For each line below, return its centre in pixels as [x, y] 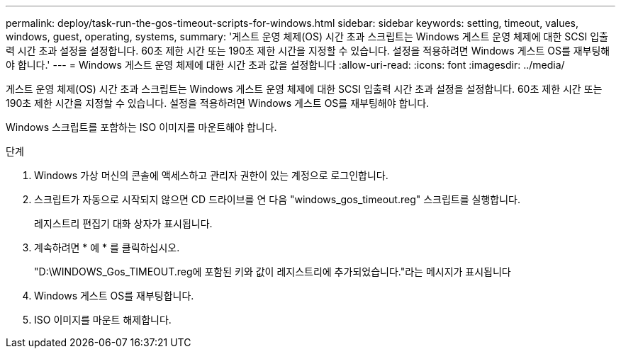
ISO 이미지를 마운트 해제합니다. [103, 320]
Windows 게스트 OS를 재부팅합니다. [114, 296]
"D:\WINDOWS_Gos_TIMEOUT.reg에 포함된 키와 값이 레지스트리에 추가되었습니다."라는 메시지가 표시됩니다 [273, 272]
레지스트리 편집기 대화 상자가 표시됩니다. [123, 223]
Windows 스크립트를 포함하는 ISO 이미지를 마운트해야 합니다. [141, 127]
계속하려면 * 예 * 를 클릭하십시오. [107, 247]
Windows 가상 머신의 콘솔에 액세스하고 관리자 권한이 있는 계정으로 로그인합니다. [211, 175]
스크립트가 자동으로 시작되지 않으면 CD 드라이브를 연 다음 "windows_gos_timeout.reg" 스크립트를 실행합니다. [277, 199]
